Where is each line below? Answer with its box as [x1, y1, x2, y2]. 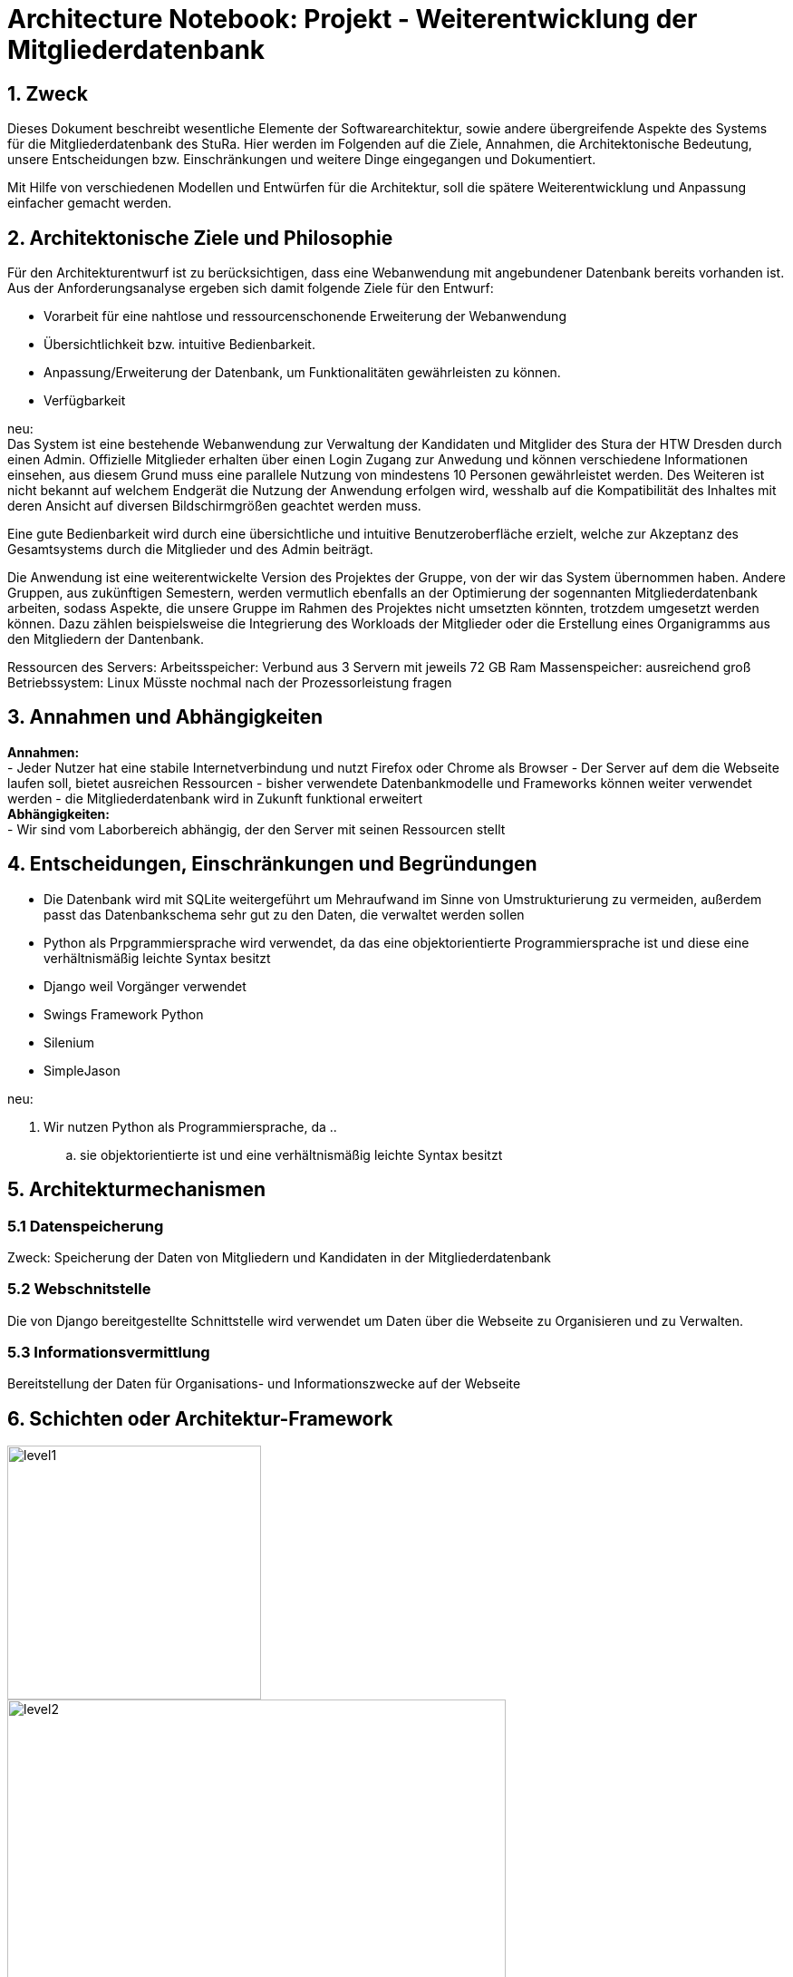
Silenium [44, 1034, 95, 1050]
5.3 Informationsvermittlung [7, 1343, 210, 1362]
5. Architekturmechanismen [7, 1178, 266, 1202]
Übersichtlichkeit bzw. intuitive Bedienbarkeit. [44, 336, 315, 353]
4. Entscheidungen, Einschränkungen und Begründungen [7, 852, 537, 876]
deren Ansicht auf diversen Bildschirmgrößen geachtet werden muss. [7, 498, 421, 514]
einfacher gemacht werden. [7, 195, 172, 211]
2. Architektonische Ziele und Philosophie [7, 226, 393, 249]
